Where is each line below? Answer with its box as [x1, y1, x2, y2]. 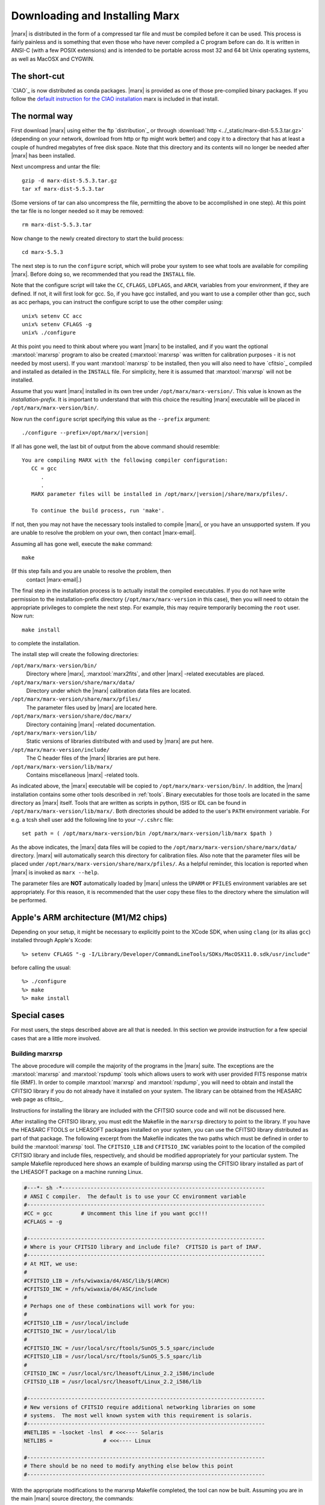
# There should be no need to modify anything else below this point [23, 1463, 234, 1469]
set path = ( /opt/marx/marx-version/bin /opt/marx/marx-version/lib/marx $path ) [22, 830, 273, 837]
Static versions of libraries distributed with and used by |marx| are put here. [26, 737, 214, 745]
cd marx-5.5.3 [22, 249, 63, 256]
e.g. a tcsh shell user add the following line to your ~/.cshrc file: [11, 816, 174, 823]
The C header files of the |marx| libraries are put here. [26, 754, 161, 762]
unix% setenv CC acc [22, 312, 82, 319]
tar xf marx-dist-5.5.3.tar [22, 185, 105, 193]
